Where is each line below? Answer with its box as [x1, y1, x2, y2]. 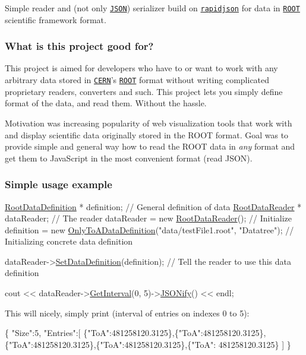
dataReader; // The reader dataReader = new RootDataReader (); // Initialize [5, 212, 292, 224]
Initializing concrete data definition [5, 235, 133, 248]
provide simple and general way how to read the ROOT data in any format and [5, 140, 295, 153]
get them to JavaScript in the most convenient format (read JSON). [5, 151, 253, 164]
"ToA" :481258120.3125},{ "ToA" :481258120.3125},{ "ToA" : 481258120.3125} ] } [9, 338, 291, 350]
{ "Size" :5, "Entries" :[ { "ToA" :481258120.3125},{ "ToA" [5, 327, 201, 339]
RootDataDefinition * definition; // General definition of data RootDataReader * [5, 200, 302, 213]
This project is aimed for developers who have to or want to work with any [5, 62, 278, 74]
